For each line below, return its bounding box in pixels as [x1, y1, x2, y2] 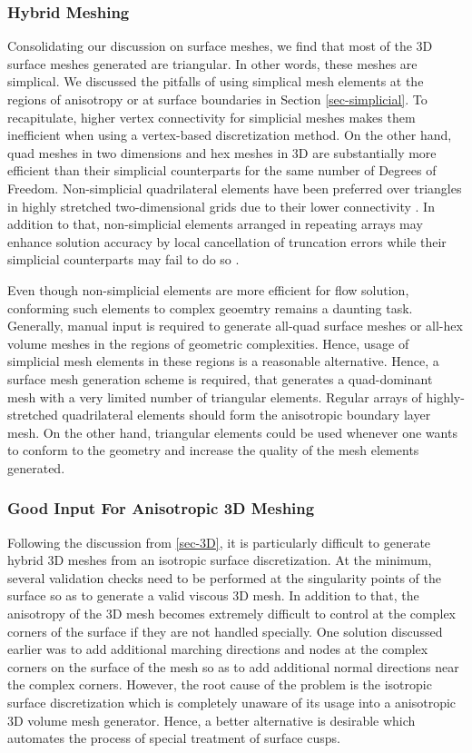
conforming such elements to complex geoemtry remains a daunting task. [7, 298, 413, 317]
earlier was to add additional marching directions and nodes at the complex [7, 639, 428, 659]
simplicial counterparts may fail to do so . [7, 250, 240, 269]
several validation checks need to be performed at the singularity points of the [7, 568, 442, 587]
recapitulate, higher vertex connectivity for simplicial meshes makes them [7, 107, 416, 126]
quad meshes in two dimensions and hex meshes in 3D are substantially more [7, 143, 437, 162]
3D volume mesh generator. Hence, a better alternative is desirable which [7, 710, 416, 729]
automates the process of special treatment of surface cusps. [7, 728, 340, 748]
